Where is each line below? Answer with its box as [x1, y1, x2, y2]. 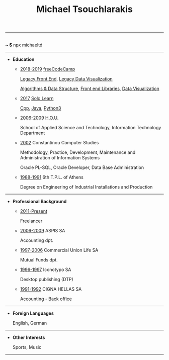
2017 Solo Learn [20, 96, 54, 102]
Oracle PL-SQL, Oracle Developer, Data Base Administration [20, 164, 144, 170]
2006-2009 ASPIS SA [20, 228, 65, 234]
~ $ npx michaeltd [5, 42, 43, 48]
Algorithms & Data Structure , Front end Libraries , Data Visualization [20, 85, 159, 92]
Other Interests [12, 334, 45, 340]
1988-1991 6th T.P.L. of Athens [20, 174, 84, 181]
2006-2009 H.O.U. [20, 115, 59, 121]
